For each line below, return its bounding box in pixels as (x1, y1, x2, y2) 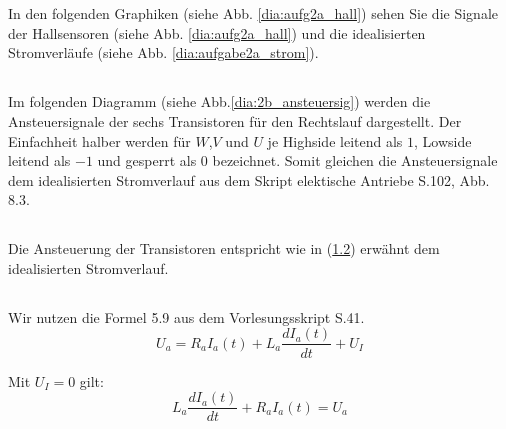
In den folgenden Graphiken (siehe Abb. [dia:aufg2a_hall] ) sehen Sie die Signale (8, 3, 498, 24)
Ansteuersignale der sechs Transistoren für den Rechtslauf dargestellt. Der (8, 110, 462, 131)
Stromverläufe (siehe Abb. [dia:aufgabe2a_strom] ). (8, 42, 319, 63)
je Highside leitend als (267, 130, 403, 151)
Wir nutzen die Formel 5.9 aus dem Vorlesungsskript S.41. (8, 306, 365, 327)
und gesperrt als (97, 150, 197, 171)
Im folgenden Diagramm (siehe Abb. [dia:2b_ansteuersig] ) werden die (8, 91, 431, 112)
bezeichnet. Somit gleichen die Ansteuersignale (212, 150, 498, 171)
